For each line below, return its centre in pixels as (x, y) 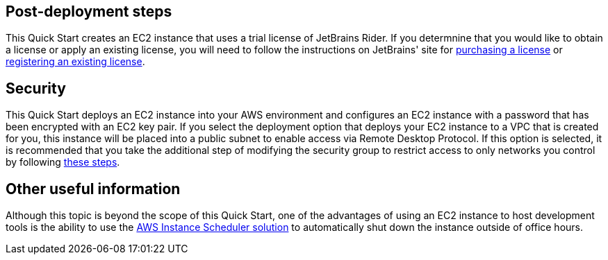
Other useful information (93, 189)
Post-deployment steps (89, 11)
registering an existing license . (75, 62)
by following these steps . (63, 162)
